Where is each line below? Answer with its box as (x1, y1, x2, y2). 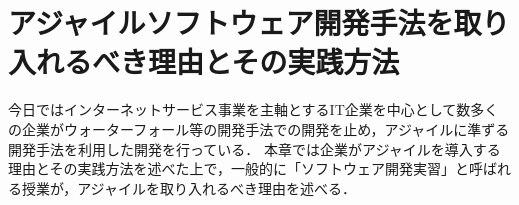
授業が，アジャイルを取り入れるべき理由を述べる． (21, 177, 356, 198)
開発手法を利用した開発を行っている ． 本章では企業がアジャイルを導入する (8, 138, 501, 159)
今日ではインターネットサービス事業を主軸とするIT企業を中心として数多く (8, 99, 499, 120)
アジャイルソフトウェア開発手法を (8, 2, 454, 43)
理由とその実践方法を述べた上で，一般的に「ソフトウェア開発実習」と (8, 158, 470, 179)
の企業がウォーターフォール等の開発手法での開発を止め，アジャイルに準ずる (8, 118, 510, 139)
